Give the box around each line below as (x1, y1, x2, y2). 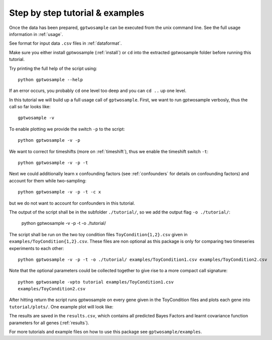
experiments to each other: (9, 245, 64, 251)
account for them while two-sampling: (9, 178, 87, 184)
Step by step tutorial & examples (9, 7, 145, 18)
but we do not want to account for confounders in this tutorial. (9, 200, 136, 206)
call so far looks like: (9, 104, 51, 110)
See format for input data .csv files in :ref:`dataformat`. (9, 40, 122, 46)
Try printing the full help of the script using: (9, 65, 98, 71)
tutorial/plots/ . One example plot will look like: (9, 304, 113, 309)
